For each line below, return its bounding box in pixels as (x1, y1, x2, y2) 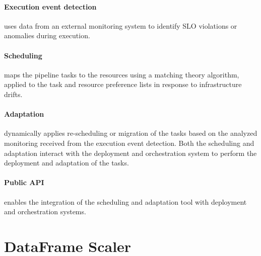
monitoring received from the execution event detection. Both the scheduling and (4, 137, 254, 148)
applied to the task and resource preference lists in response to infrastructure (4, 79, 242, 90)
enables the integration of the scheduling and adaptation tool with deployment (4, 196, 247, 207)
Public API (4, 177, 44, 188)
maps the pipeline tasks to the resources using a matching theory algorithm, (4, 69, 239, 79)
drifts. (4, 89, 23, 99)
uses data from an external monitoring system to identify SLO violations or (4, 20, 237, 31)
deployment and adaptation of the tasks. (4, 157, 129, 168)
